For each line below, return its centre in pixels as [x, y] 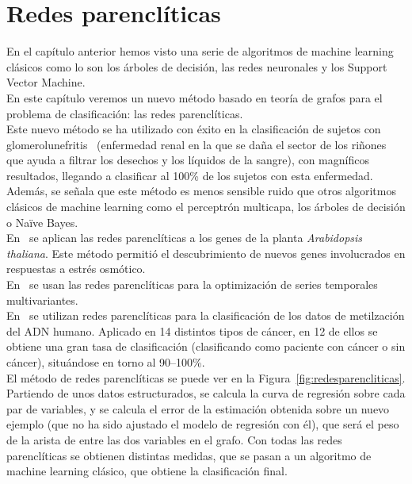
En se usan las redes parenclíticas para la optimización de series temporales [192, 284]
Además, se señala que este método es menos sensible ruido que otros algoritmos [201, 191]
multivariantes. [42, 300]
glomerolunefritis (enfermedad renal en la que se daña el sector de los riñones [196, 144]
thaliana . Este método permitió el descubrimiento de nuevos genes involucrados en [206, 253]
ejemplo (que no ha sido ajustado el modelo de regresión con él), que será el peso [203, 424]
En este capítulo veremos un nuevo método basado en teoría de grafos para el [195, 97]
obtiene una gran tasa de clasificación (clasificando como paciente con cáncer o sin [206, 346]
